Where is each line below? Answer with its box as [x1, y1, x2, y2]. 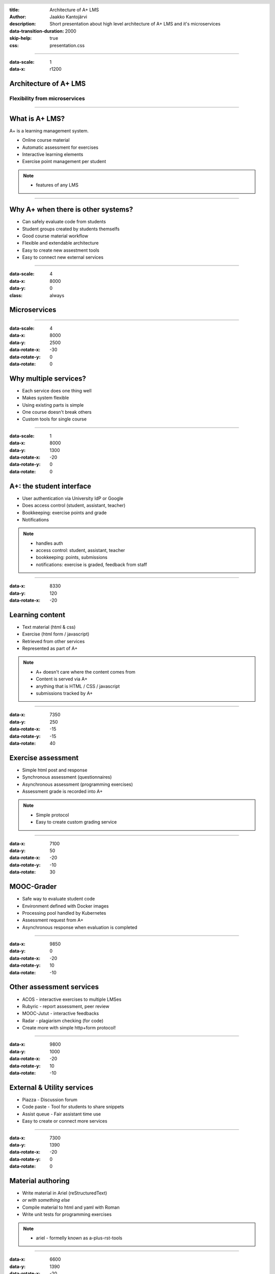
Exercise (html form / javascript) [22, 631, 90, 637]
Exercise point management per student [22, 158, 106, 165]
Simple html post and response [22, 767, 88, 773]
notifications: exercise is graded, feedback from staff [36, 561, 147, 568]
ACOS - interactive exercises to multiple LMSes [22, 996, 122, 1002]
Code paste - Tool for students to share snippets [22, 1104, 124, 1110]
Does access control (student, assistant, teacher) [22, 502, 126, 509]
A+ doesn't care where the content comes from [36, 669, 136, 675]
